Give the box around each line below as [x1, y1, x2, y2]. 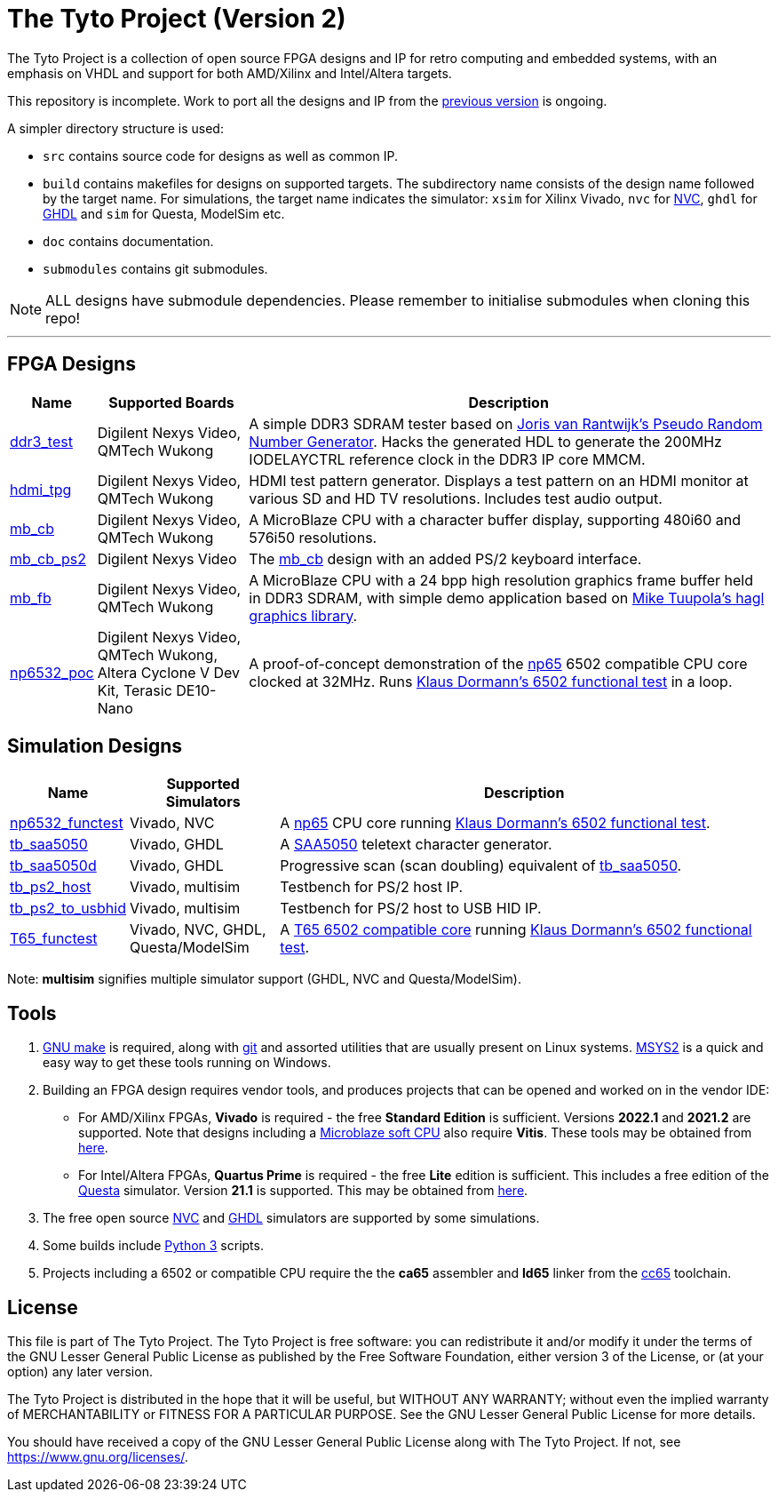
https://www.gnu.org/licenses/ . [7, 1449, 188, 1465]
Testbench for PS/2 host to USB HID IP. [280, 899, 542, 918]
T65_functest [10, 929, 98, 948]
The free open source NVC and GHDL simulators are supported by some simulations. [43, 1210, 540, 1226]
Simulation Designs [7, 735, 183, 758]
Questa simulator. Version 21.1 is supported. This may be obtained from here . [78, 1183, 528, 1199]
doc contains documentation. [43, 233, 214, 249]
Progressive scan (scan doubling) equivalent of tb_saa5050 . [280, 857, 682, 875]
